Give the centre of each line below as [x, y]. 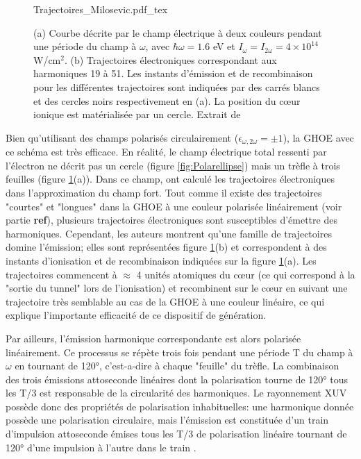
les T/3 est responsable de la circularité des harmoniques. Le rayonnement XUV [176, 393]
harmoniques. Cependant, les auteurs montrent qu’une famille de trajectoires [169, 233]
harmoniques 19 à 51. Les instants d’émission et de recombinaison [173, 73]
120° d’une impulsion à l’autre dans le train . [101, 447]
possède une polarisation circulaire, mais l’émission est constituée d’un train [167, 420]
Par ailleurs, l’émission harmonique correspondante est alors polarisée [153, 338]
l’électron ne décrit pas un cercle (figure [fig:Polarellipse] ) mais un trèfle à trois [173, 165]
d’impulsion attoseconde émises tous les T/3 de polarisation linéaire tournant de [176, 434]
